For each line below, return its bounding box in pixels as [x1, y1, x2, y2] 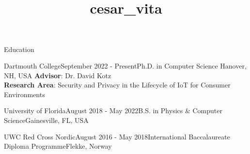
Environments [4, 89, 45, 99]
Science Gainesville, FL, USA [4, 115, 89, 125]
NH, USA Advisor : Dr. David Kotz [4, 70, 111, 80]
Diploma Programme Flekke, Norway [4, 141, 112, 151]
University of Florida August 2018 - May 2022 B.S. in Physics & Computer [4, 105, 222, 116]
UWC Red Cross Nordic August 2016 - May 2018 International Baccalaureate [4, 131, 230, 141]
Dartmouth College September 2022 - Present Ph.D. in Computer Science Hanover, [4, 60, 247, 70]
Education [4, 44, 34, 54]
